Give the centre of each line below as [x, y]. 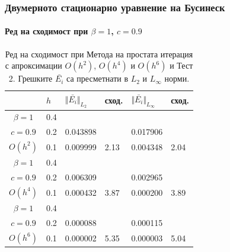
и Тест [181, 65]
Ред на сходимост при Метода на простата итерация [99, 54]
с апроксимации [33, 65]
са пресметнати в [98, 78]
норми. [177, 78]
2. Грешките [31, 78]
